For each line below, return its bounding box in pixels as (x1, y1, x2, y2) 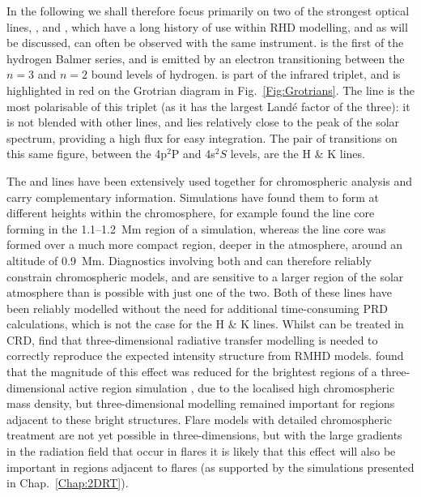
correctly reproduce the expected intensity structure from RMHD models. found (6, 347, 404, 364)
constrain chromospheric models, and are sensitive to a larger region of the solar (6, 268, 404, 285)
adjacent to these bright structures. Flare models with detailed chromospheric (6, 410, 393, 427)
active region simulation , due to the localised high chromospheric (69, 379, 395, 396)
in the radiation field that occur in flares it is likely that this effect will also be (6, 443, 396, 460)
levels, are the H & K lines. (230, 145, 365, 162)
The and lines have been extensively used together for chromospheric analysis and (6, 172, 413, 189)
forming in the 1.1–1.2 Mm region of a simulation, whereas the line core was (6, 220, 386, 237)
